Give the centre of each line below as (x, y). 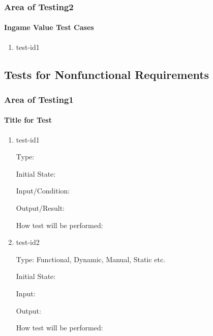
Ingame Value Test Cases (49, 27)
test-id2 (28, 242)
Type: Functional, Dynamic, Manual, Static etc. (91, 259)
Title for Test (28, 120)
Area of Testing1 (39, 99)
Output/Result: (40, 208)
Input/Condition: (43, 191)
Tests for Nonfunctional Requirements (107, 74)
